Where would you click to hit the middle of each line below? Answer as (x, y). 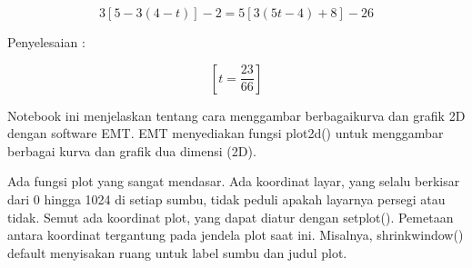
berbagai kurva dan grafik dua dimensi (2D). (132, 150)
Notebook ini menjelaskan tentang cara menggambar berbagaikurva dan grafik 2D (236, 115)
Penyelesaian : (46, 42)
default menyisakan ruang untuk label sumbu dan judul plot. (177, 252)
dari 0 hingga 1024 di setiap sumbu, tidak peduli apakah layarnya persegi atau (226, 199)
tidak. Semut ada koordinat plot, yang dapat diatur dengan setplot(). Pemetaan (231, 217)
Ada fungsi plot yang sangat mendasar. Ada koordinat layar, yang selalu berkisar (234, 181)
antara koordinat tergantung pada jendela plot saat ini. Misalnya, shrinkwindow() (236, 235)
